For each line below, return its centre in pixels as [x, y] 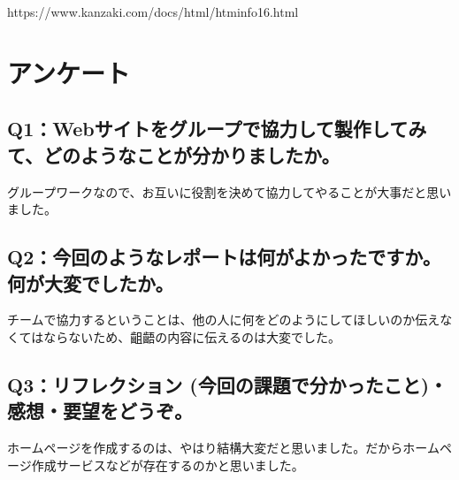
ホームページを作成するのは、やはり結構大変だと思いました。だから [205, 448]
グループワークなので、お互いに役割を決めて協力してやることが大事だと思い [229, 191]
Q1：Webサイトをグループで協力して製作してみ [217, 129]
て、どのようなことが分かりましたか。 [174, 154]
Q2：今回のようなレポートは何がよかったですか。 [224, 257]
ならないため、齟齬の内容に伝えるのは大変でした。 [192, 336]
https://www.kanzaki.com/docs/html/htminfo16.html [153, 11]
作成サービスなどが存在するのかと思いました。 [168, 465]
